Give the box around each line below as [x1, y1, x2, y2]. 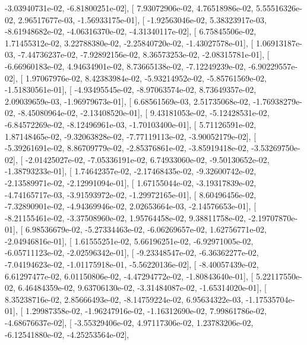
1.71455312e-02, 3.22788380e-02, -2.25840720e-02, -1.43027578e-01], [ [5, 36, 254, 49]
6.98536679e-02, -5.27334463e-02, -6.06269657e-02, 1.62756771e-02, [25, 223, 267, 236]
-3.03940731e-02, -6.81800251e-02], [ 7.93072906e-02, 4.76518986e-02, [5, 2, 254, 14]
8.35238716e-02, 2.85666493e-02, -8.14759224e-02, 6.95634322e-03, [5, 293, 243, 305]
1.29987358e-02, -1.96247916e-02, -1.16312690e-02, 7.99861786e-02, [25, 305, 267, 317]
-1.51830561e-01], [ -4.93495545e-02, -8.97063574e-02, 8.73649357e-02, [5, 83, 257, 96]
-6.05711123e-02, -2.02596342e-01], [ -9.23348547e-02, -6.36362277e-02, [5, 246, 259, 259]
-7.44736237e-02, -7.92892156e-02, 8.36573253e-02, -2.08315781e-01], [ [18, 48, 270, 61]
